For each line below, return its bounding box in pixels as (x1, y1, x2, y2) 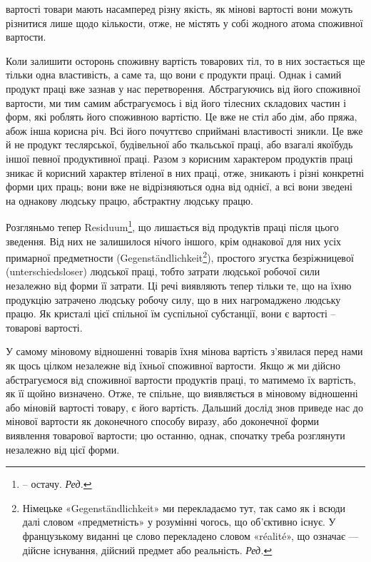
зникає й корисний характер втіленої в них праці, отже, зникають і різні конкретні (6, 165, 365, 180)
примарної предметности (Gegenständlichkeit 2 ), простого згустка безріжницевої (6, 248, 354, 265)
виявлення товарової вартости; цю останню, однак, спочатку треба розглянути (6, 427, 345, 442)
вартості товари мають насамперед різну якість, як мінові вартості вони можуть (6, 1, 353, 16)
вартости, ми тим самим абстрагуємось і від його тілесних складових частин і (6, 95, 347, 110)
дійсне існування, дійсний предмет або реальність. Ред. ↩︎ (22, 542, 273, 557)
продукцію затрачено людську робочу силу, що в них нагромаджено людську (6, 292, 341, 307)
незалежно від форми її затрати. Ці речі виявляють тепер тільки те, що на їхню (6, 278, 352, 292)
